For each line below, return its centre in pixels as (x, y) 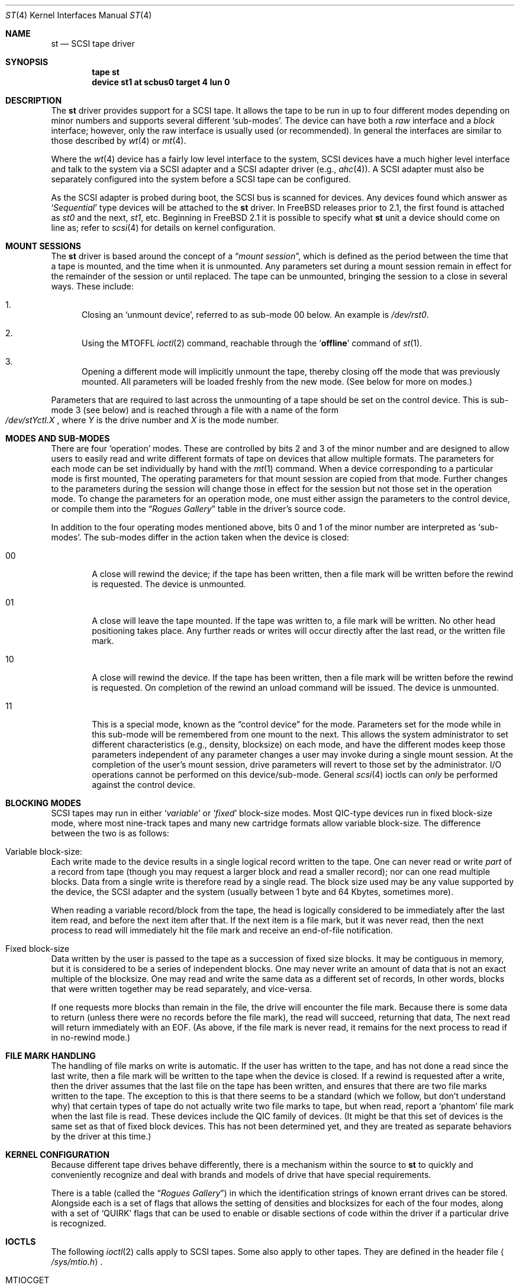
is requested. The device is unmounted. (169, 584)
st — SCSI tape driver (93, 44)
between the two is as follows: (110, 833)
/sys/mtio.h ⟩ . (77, 1262)
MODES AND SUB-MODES (58, 438)
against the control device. (144, 785)
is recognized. (79, 1223)
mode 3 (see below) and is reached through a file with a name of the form (195, 410)
